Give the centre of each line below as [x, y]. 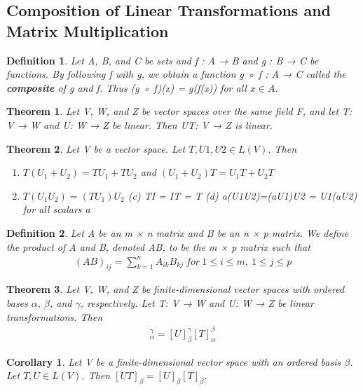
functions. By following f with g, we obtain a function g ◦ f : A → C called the [176, 74]
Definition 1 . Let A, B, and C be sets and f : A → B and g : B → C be [163, 60]
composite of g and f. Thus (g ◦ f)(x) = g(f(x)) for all [126, 87]
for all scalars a [56, 209]
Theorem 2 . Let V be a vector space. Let [96, 148]
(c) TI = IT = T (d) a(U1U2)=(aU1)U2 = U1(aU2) [242, 195]
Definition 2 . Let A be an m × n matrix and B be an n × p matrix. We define [178, 232]
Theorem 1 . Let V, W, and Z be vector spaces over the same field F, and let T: [179, 111]
